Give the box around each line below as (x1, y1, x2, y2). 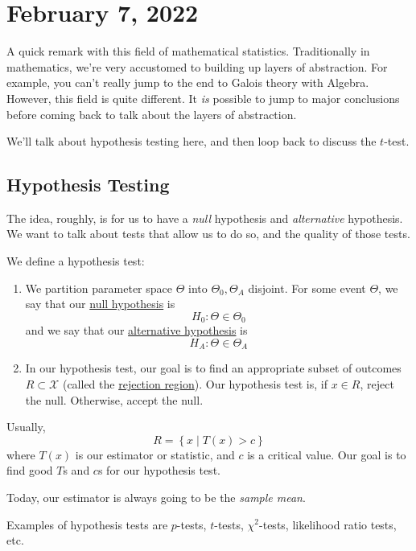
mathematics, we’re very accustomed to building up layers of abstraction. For (6, 58, 388, 75)
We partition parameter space (25, 279, 172, 296)
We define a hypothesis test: (6, 253, 145, 269)
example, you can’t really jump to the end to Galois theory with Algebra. (6, 74, 369, 91)
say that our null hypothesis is (25, 295, 175, 312)
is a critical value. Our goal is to (247, 446, 406, 463)
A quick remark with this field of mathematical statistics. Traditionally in (6, 43, 370, 60)
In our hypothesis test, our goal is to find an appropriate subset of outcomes (25, 360, 402, 376)
